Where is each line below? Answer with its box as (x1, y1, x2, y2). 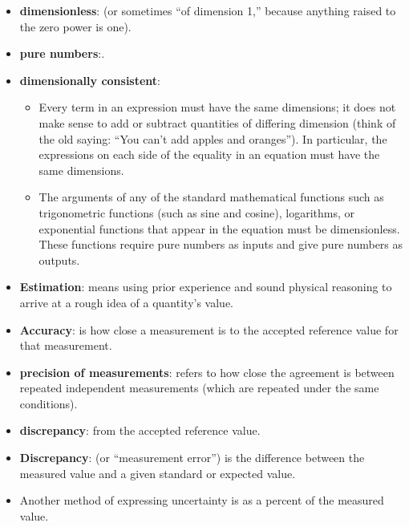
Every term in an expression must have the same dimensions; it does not (38, 99, 396, 116)
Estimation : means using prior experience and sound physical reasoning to (19, 278, 392, 295)
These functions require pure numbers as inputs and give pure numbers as (38, 236, 403, 253)
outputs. (38, 251, 80, 268)
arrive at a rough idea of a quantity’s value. (19, 294, 234, 310)
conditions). (19, 395, 78, 411)
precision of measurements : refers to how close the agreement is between (19, 363, 395, 380)
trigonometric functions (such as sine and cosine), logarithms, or (38, 204, 354, 221)
